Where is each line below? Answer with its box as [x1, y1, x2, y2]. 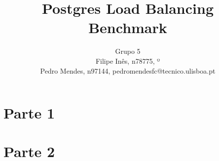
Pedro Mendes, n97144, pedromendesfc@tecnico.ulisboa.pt [40, 65, 216, 76]
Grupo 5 [115, 46, 141, 56]
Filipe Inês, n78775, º [95, 55, 160, 66]
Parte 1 [3, 103, 55, 123]
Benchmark [88, 17, 167, 38]
